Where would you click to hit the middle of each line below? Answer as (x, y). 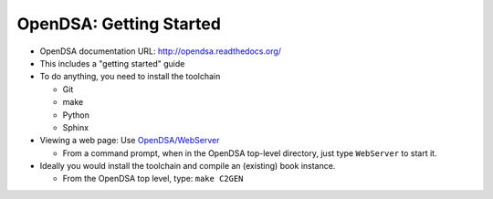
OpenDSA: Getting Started (119, 24)
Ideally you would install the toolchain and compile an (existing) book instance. (188, 166)
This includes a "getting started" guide (112, 63)
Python (76, 115)
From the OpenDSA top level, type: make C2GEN (153, 179)
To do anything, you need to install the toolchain (130, 77)
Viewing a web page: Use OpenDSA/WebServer (130, 141)
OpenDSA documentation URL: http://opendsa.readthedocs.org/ (161, 51)
